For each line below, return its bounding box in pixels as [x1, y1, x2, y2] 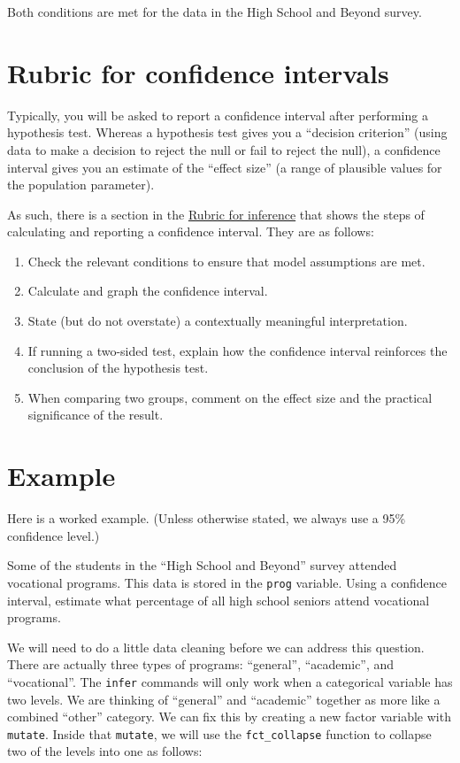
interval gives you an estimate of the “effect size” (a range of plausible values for [7, 158, 442, 176]
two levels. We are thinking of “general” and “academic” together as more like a [7, 690, 441, 708]
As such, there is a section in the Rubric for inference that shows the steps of [7, 204, 425, 223]
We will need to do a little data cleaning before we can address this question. [7, 637, 425, 656]
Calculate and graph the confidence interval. [27, 281, 268, 300]
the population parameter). [7, 175, 155, 194]
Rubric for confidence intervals [7, 54, 389, 90]
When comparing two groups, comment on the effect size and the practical [27, 388, 433, 406]
